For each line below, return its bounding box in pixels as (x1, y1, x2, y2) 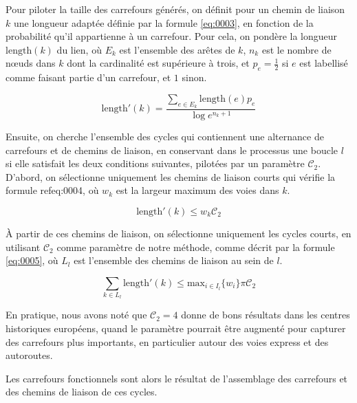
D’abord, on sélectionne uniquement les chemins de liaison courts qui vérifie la (6, 169, 336, 184)
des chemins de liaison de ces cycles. (6, 384, 158, 399)
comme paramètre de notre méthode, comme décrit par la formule (56, 239, 335, 254)
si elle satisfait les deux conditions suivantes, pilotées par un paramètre (6, 156, 305, 171)
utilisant (6, 239, 41, 254)
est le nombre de (261, 42, 332, 56)
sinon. (182, 70, 207, 85)
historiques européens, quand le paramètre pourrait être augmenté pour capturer (6, 321, 346, 336)
